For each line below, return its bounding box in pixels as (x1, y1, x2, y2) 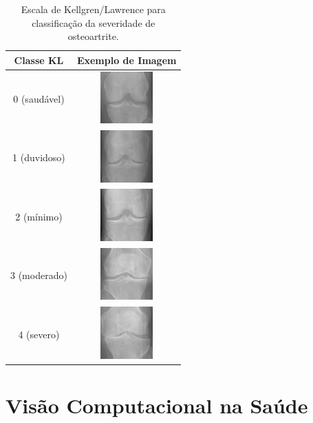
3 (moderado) (10, 268, 67, 282)
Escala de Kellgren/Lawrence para (21, 2, 166, 16)
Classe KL (14, 52, 64, 67)
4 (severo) (18, 327, 60, 341)
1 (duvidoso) (12, 150, 65, 165)
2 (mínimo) (15, 209, 63, 223)
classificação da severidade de (32, 15, 155, 30)
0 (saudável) (13, 91, 65, 105)
